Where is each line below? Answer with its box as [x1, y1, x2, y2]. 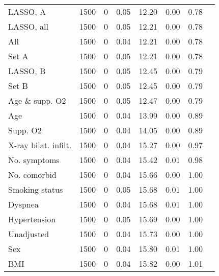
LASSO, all [8, 20, 48, 32]
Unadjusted [8, 228, 49, 240]
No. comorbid [8, 169, 57, 180]
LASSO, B [8, 65, 46, 77]
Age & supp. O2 [8, 95, 66, 106]
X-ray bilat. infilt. [8, 139, 72, 151]
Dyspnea [8, 198, 39, 210]
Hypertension [8, 213, 56, 225]
